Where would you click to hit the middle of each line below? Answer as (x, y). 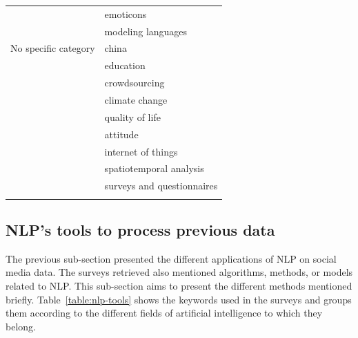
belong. (21, 326)
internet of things (141, 151)
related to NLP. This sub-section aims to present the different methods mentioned (179, 285)
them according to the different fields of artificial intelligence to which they (164, 313)
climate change (136, 99)
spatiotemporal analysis (154, 168)
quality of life (132, 116)
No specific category (53, 48)
